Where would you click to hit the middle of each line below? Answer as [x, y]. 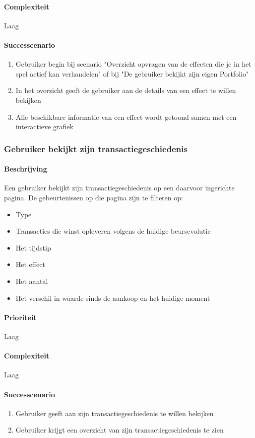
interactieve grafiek [44, 127]
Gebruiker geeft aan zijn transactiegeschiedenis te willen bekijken [115, 413]
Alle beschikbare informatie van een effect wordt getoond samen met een [126, 117]
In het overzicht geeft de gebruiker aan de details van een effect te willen [126, 90]
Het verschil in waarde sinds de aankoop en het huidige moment [113, 298]
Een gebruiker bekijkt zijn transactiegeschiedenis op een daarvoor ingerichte [119, 188]
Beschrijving [26, 169]
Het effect [30, 264]
